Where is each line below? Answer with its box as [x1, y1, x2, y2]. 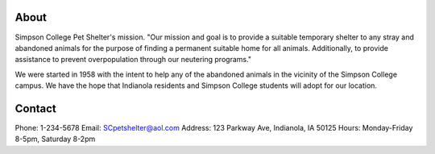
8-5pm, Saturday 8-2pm [14, 134, 96, 144]
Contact [14, 102, 56, 115]
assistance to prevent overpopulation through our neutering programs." [14, 55, 252, 65]
